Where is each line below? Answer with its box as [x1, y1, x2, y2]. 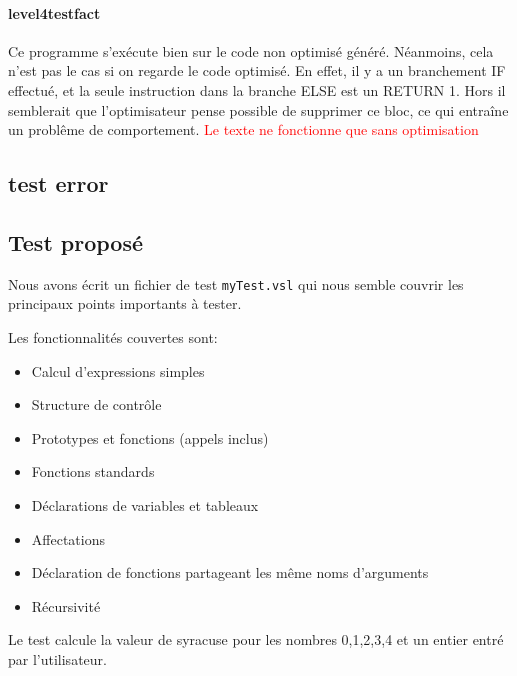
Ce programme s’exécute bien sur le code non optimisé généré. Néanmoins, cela [8, 40, 494, 61]
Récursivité [31, 595, 101, 616]
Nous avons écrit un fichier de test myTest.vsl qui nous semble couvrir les [8, 273, 464, 294]
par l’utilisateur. [8, 648, 107, 669]
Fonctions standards [31, 461, 155, 482]
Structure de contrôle [31, 394, 162, 415]
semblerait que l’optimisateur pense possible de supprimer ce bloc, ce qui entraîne [8, 99, 509, 120]
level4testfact [8, 2, 101, 23]
